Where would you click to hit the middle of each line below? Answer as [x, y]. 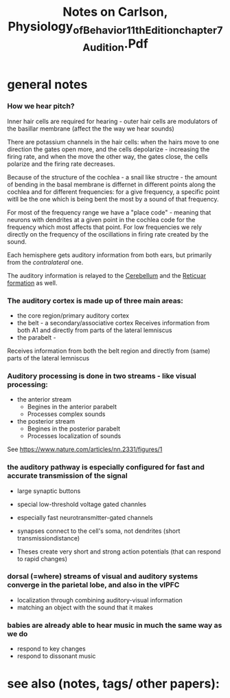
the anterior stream [44, 400]
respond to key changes [51, 649]
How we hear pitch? [41, 106]
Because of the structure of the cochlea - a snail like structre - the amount [112, 177]
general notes [47, 85]
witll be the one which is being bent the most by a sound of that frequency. [113, 199]
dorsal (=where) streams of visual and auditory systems [103, 576]
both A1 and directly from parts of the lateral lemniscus [94, 330]
